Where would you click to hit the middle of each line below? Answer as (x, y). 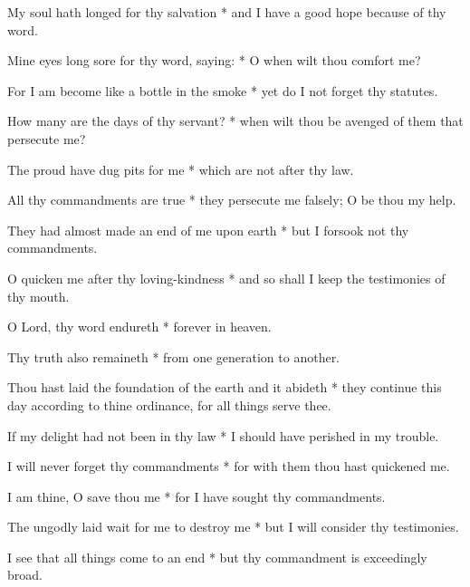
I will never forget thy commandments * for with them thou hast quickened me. (229, 466)
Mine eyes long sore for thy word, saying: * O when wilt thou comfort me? (214, 60)
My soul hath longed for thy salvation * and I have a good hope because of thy (227, 12)
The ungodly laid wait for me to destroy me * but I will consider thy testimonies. (233, 527)
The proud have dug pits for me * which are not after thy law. (181, 169)
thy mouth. (38, 296)
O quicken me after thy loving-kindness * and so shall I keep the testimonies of (226, 278)
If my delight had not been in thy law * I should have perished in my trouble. (223, 435)
